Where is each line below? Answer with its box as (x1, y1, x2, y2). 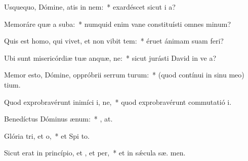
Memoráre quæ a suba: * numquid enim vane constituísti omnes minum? (4, 18, 231, 29)
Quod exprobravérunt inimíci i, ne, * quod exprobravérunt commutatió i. (4, 96, 232, 107)
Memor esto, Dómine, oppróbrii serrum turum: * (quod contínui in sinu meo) (4, 69, 244, 80)
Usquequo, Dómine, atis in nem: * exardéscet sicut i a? (4, 2, 176, 12)
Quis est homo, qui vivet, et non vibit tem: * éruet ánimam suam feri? (4, 35, 224, 46)
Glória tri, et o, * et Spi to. (4, 130, 90, 141)
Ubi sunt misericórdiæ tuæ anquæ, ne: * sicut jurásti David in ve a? (4, 52, 217, 63)
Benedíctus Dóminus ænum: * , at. (4, 113, 113, 124)
